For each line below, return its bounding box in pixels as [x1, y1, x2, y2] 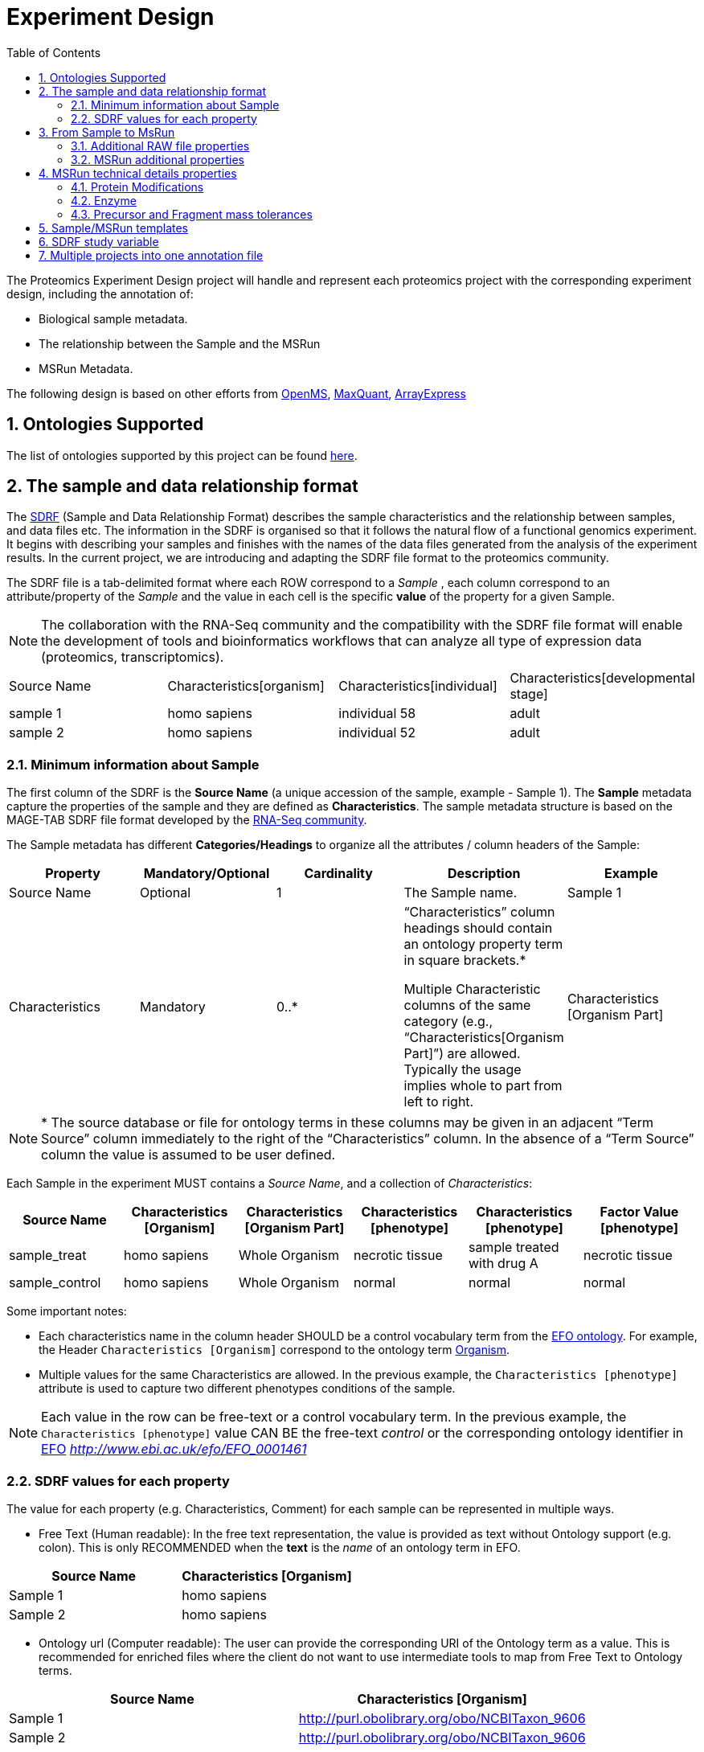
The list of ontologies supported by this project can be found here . [6, 448, 358, 462]
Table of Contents [6, 45, 101, 59]
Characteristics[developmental [510, 670, 695, 687]
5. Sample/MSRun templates [39, 220, 188, 235]
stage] [510, 686, 548, 703]
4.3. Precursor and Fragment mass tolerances [71, 207, 313, 221]
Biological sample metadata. [39, 311, 188, 326]
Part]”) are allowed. [403, 1045, 521, 1062]
